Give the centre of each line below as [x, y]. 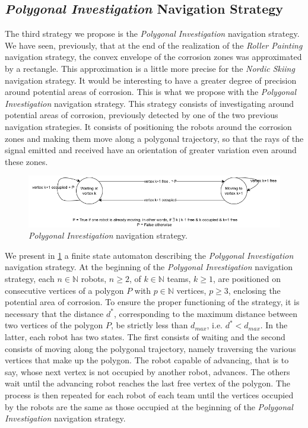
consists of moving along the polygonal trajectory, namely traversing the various [150, 348]
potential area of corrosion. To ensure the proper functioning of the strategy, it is [152, 302]
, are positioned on [247, 279]
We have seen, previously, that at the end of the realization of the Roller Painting [154, 45]
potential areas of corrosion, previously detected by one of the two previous [142, 115]
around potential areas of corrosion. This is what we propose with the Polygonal [151, 92]
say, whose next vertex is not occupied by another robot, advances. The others [147, 371]
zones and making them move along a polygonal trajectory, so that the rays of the [154, 138]
